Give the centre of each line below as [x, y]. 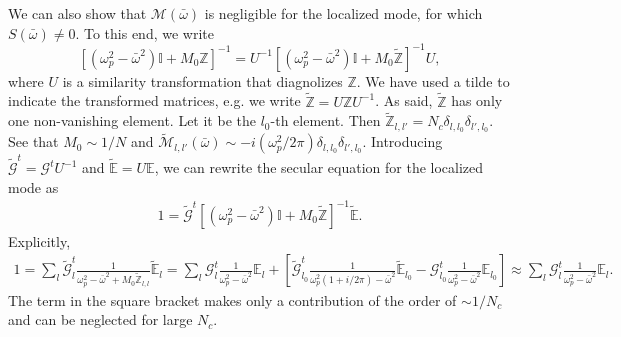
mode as [33, 186]
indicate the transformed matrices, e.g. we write [154, 100]
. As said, [404, 100]
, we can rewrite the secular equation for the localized [319, 167]
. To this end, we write [144, 32]
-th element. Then [325, 120]
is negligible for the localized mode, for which [343, 13]
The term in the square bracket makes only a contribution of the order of [232, 299]
